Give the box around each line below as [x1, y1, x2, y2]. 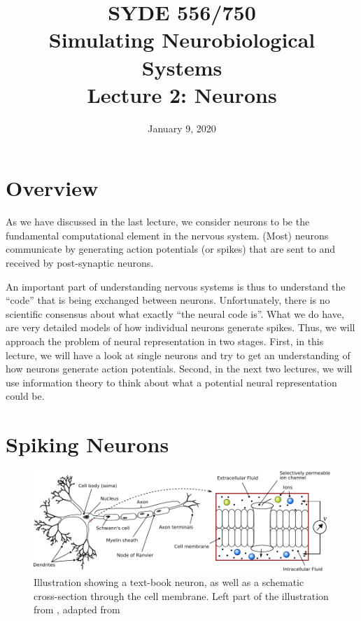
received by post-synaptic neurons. [6, 256, 154, 270]
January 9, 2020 [148, 120, 216, 135]
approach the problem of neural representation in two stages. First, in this [6, 333, 324, 348]
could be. [6, 389, 45, 403]
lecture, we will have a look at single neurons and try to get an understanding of [6, 347, 351, 362]
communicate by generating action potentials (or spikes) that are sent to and [6, 242, 335, 256]
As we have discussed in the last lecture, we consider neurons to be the [6, 214, 310, 229]
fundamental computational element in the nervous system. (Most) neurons [6, 228, 329, 242]
